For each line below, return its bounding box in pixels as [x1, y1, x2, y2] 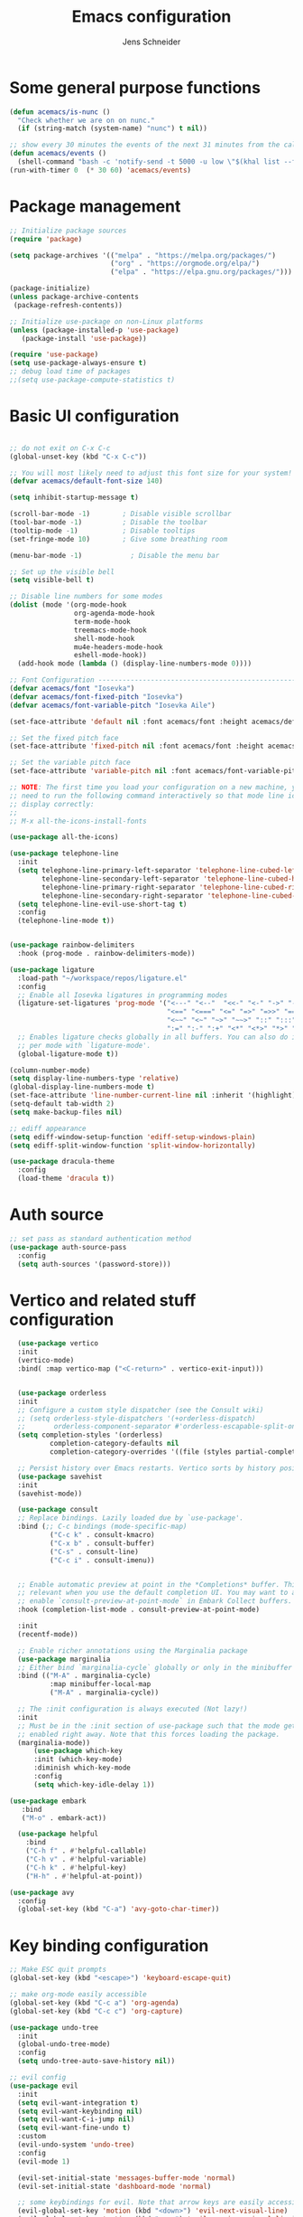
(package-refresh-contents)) [13, 300, 124, 309]
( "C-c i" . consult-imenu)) [49, 1555, 155, 1565]
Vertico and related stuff [9, 1290, 197, 1310]
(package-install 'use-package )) [21, 334, 147, 343]
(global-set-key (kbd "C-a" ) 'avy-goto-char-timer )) [17, 1905, 220, 1914]
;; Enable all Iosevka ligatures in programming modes [17, 990, 228, 1000]
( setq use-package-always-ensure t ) [9, 359, 147, 368]
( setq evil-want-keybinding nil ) [17, 2107, 143, 2116]
